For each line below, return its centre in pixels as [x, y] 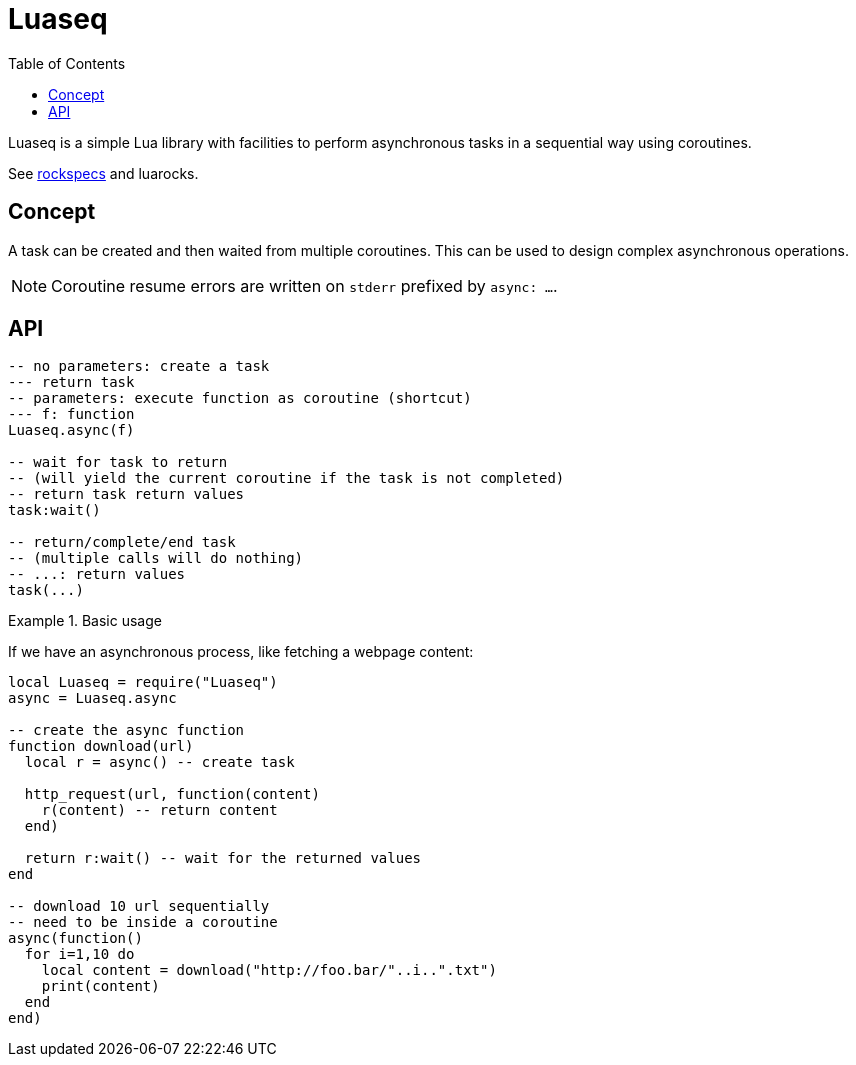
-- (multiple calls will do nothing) [156, 558]
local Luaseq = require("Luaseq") [143, 682]
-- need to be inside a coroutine [143, 922]
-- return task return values [126, 494]
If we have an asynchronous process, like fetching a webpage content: [241, 652]
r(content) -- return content [159, 810]
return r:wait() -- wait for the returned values [223, 858]
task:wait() [54, 510]
